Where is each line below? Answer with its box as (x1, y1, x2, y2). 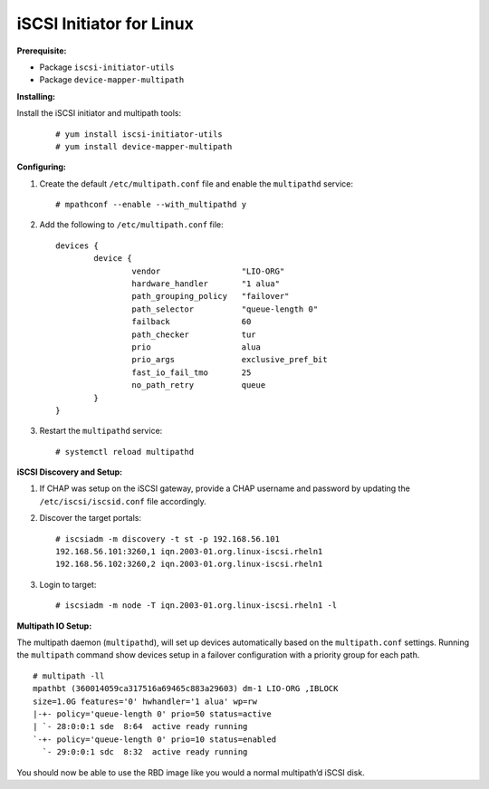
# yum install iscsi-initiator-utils (55, 129, 224, 140)
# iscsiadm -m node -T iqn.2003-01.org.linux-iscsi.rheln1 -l (55, 601, 338, 611)
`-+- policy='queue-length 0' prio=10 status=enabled (33, 734, 276, 745)
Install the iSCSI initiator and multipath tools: (16, 108, 181, 119)
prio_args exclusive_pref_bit (131, 354, 328, 365)
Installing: (16, 91, 56, 101)
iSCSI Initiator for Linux (16, 14, 194, 34)
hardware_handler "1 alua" (131, 279, 281, 289)
